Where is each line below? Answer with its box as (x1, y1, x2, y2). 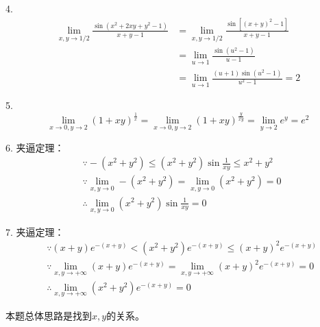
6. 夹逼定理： (5, 140, 64, 154)
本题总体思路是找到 (5, 308, 92, 322)
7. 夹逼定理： (5, 224, 64, 239)
